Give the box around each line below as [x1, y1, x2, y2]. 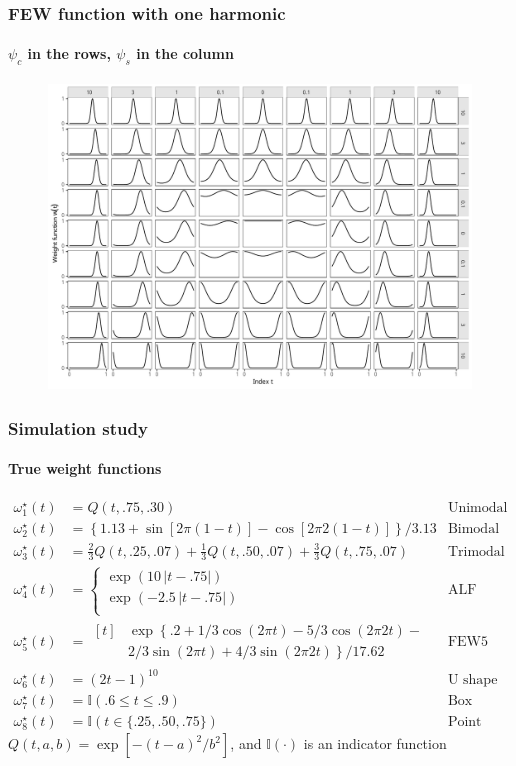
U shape [447, 672, 498, 687]
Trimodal [447, 544, 505, 559]
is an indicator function [303, 733, 447, 754]
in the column [136, 43, 234, 64]
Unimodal [447, 500, 508, 515]
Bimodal [447, 521, 500, 536]
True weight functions [8, 458, 162, 479]
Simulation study [8, 415, 148, 440]
